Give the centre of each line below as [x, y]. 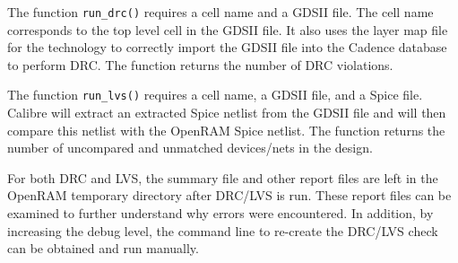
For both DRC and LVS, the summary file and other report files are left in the [223, 177]
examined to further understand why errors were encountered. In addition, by [220, 213]
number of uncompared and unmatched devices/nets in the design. [190, 148]
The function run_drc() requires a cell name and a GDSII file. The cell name [220, 12]
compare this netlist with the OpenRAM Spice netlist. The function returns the [226, 130]
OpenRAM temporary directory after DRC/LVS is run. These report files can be [229, 195]
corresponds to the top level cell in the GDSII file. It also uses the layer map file [228, 29]
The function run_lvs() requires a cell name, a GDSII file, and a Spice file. [215, 95]
